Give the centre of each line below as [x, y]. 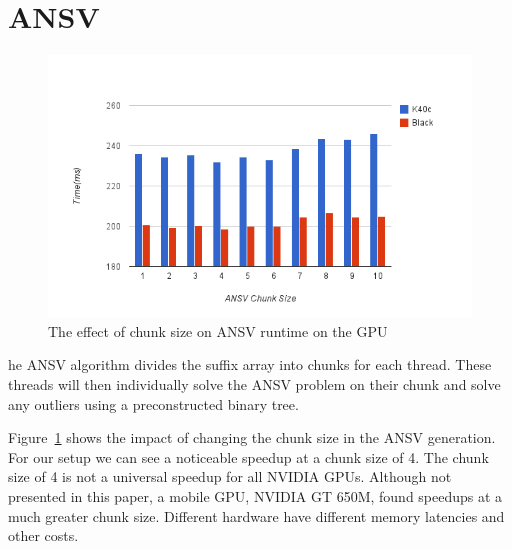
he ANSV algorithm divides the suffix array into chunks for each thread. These [250, 364]
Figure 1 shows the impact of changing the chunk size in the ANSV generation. [252, 437]
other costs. [43, 535]
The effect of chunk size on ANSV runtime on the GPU [218, 330]
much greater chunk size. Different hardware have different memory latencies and [256, 515]
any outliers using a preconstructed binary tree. [153, 403]
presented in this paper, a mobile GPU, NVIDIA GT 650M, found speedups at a [255, 496]
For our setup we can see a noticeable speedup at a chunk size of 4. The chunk [248, 456]
